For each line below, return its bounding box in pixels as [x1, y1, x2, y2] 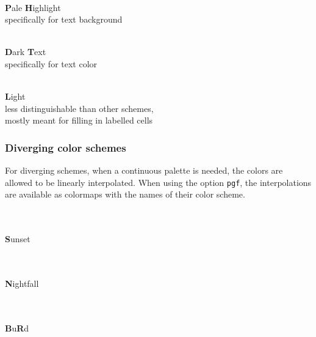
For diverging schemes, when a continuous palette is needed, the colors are [5, 164, 283, 177]
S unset [5, 232, 31, 245]
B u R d [5, 321, 29, 334]
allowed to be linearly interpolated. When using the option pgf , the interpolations [5, 176, 312, 188]
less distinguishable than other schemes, [5, 102, 154, 114]
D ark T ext [5, 45, 46, 58]
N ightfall [5, 276, 39, 289]
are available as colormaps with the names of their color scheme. [5, 188, 245, 201]
